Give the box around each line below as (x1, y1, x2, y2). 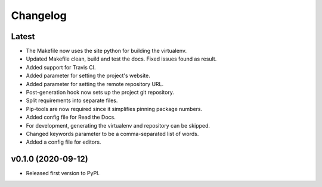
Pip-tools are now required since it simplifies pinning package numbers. (26, 105, 203, 112)
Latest (11, 31, 35, 42)
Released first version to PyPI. (26, 170, 100, 177)
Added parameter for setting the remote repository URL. (26, 80, 164, 87)
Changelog (11, 9, 67, 22)
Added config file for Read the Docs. (26, 113, 116, 121)
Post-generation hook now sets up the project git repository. (26, 89, 174, 96)
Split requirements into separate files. (26, 97, 118, 104)
